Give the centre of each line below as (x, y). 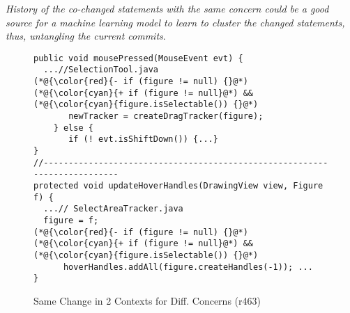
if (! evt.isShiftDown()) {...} (143, 139)
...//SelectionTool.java (101, 70)
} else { (73, 128)
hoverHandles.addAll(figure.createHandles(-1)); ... (188, 267)
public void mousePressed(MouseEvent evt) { (138, 58)
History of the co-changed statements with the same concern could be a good (167, 8)
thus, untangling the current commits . (86, 36)
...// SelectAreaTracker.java (113, 209)
